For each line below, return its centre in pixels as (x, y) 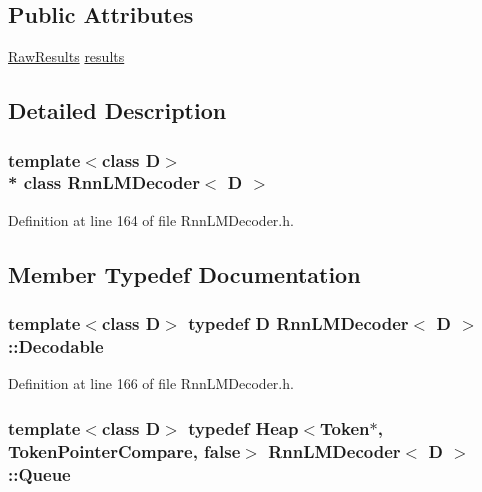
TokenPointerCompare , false (124, 450)
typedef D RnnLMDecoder (298, 323)
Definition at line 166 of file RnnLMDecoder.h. (151, 383)
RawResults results (66, 56)
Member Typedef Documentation (184, 273)
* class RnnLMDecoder (104, 182)
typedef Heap (243, 427)
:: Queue (39, 473)
